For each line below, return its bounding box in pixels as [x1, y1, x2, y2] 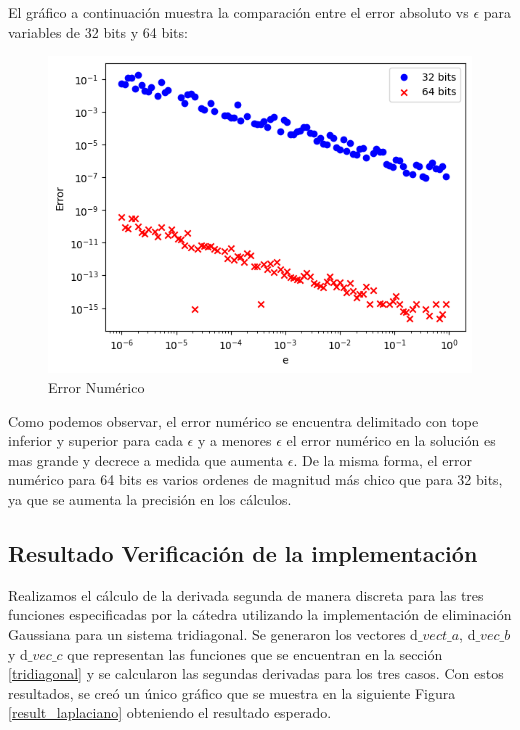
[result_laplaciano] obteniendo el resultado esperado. [8, 702, 332, 723]
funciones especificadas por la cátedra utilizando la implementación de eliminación [8, 604, 512, 625]
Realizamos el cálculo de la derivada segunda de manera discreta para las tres [8, 584, 484, 605]
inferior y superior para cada [8, 430, 183, 451]
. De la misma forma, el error [293, 449, 472, 470]
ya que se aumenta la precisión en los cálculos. [8, 489, 292, 510]
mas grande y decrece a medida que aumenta [8, 449, 284, 470]
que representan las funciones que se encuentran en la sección [67, 643, 443, 664]
